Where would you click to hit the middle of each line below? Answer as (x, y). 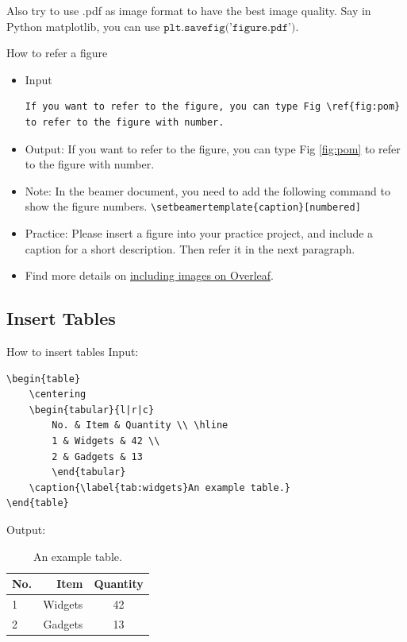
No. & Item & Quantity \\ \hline (140, 425)
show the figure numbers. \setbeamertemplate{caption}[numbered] (193, 206)
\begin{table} (44, 379)
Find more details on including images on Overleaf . (149, 275)
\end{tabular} (89, 472)
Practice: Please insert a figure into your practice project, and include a (199, 233)
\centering (58, 394)
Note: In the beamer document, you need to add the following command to (207, 190)
